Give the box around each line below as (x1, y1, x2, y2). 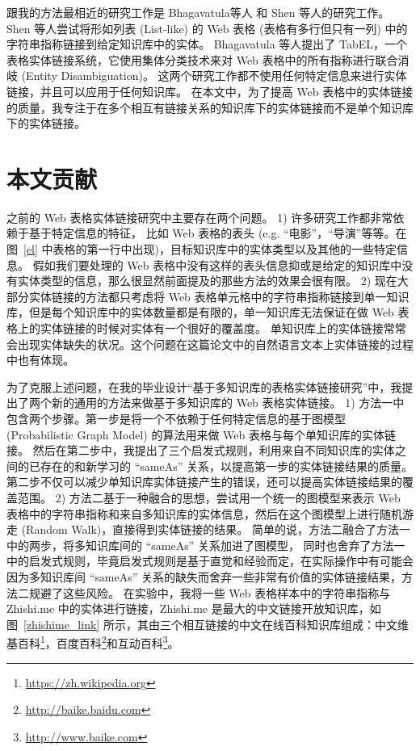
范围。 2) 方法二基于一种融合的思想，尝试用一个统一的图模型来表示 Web (17, 489, 401, 506)
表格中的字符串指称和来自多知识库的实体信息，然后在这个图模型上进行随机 (6, 505, 402, 522)
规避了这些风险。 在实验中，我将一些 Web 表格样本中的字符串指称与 (28, 584, 391, 601)
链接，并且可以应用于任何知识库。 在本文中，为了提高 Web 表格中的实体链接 (6, 82, 414, 99)
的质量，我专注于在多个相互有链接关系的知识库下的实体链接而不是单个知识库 (6, 99, 414, 115)
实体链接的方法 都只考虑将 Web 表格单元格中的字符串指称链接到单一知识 (28, 287, 409, 304)
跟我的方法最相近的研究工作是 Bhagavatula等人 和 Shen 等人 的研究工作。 (6, 4, 390, 20)
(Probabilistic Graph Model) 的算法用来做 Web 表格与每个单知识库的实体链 (6, 426, 396, 443)
